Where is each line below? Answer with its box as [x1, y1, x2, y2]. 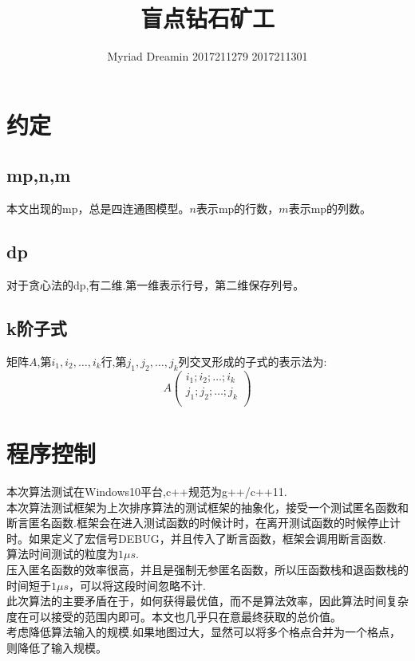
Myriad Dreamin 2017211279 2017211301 [107, 48, 308, 65]
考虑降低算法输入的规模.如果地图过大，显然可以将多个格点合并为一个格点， [6, 624, 401, 640]
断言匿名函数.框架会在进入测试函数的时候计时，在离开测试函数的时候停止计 [6, 514, 401, 531]
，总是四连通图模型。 [77, 200, 190, 217]
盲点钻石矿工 [140, 2, 275, 34]
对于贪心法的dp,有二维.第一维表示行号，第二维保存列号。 [6, 276, 305, 293]
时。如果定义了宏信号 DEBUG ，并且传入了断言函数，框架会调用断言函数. [6, 529, 386, 546]
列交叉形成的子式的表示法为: [178, 352, 327, 369]
